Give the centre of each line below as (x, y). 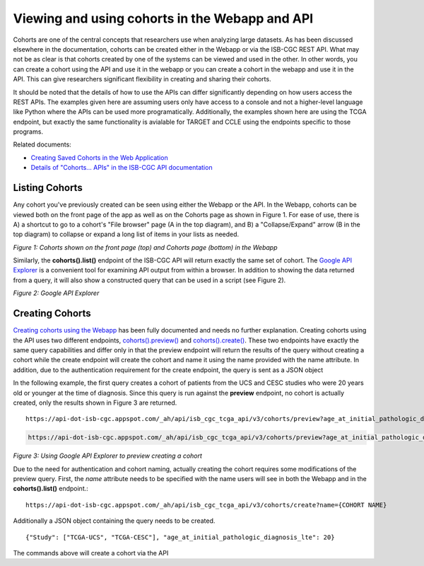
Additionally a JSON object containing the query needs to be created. (114, 521)
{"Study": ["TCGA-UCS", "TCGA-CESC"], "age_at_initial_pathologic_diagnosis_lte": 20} (180, 537)
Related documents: (42, 144)
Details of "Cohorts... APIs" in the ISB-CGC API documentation (122, 168)
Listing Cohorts (48, 188)
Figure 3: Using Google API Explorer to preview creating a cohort (108, 456)
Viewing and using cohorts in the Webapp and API (163, 18)
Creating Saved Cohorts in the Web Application (100, 157)
